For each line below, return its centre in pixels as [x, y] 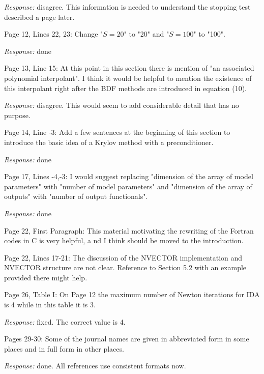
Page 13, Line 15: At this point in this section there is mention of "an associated [129, 68]
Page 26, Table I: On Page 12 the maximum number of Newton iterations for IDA [132, 294]
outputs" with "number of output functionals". [76, 196]
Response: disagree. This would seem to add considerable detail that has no [122, 105]
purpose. [17, 115]
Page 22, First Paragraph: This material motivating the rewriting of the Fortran [129, 230]
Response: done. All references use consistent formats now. [95, 366]
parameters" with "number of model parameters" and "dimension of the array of [128, 186]
